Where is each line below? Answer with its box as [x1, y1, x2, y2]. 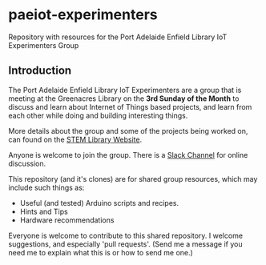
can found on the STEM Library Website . [8, 135, 143, 144]
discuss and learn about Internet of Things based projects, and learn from [8, 102, 252, 111]
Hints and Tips [19, 207, 68, 216]
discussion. [8, 159, 46, 168]
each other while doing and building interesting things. [8, 110, 188, 120]
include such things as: [8, 183, 85, 192]
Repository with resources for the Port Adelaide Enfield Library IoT [8, 32, 228, 42]
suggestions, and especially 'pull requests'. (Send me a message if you [8, 239, 243, 249]
